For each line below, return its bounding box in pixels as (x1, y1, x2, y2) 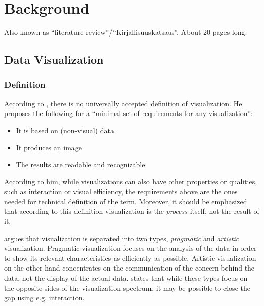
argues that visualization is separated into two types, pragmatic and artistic (4, 233, 239, 243)
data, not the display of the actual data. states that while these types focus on (4, 273, 248, 283)
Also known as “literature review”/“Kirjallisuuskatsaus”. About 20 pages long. (4, 27, 247, 37)
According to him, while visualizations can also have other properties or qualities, (4, 176, 257, 186)
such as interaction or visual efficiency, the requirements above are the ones (4, 186, 238, 197)
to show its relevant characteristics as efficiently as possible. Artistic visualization (4, 252, 256, 263)
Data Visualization (4, 52, 104, 67)
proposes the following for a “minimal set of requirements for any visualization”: (4, 108, 253, 119)
